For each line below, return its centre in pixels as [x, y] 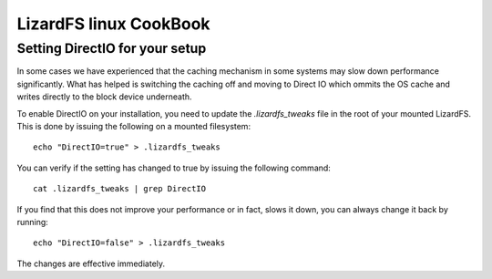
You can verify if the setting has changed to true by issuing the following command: [174, 168]
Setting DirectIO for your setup [112, 48]
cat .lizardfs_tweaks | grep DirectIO [120, 189]
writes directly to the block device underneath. [104, 97]
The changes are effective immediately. [91, 263]
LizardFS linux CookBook [113, 24]
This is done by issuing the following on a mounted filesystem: [133, 126]
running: [33, 222]
